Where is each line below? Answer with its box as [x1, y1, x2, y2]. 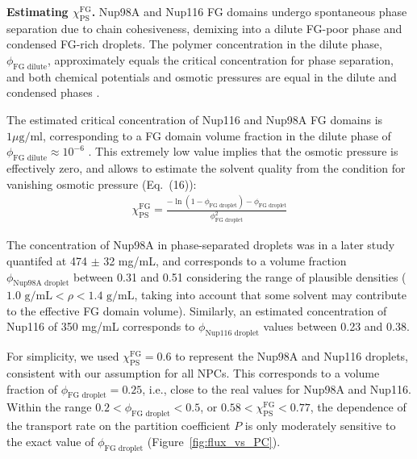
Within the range [6, 398, 92, 415]
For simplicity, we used [6, 348, 119, 365]
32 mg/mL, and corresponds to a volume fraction [103, 252, 347, 269]
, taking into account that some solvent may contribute [134, 286, 407, 303]
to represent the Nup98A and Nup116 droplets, [175, 348, 408, 365]
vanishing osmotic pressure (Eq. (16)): [6, 175, 197, 192]
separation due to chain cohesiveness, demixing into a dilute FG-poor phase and [6, 19, 402, 36]
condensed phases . [6, 84, 100, 101]
